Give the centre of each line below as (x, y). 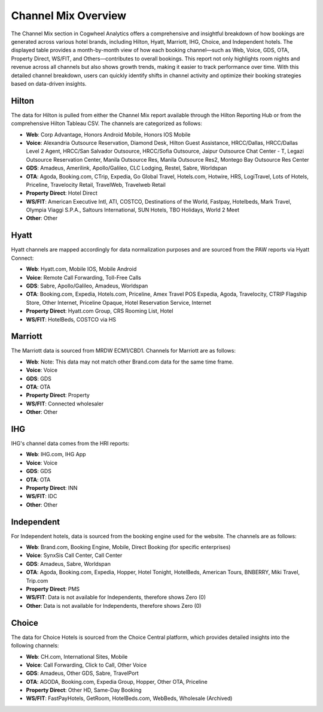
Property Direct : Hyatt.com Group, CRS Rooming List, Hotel (100, 311)
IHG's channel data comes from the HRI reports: (70, 444)
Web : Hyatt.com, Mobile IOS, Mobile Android (81, 269)
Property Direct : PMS (53, 589)
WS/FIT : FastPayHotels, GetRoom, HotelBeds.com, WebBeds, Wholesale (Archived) (129, 698)
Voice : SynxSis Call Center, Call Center (74, 555)
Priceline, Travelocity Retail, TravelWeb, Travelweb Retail (96, 184)
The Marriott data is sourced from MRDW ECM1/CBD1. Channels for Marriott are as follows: (124, 351)
